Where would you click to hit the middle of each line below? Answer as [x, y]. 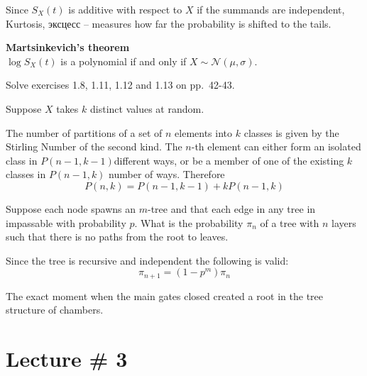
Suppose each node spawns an [71, 208]
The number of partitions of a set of [84, 132]
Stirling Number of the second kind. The [94, 146]
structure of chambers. [55, 310]
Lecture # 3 [67, 359]
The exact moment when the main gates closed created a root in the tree [165, 295]
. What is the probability [189, 222]
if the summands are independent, [271, 9]
